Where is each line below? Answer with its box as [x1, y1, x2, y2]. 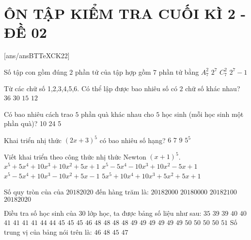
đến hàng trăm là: [95, 187, 149, 197]
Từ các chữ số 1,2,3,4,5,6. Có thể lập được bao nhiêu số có [4, 83, 177, 93]
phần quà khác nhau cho [81, 109, 154, 119]
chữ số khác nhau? [185, 83, 240, 93]
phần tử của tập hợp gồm [75, 66, 151, 77]
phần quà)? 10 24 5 [4, 118, 62, 128]
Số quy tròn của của [4, 187, 64, 197]
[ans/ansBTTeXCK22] [4, 50, 70, 61]
